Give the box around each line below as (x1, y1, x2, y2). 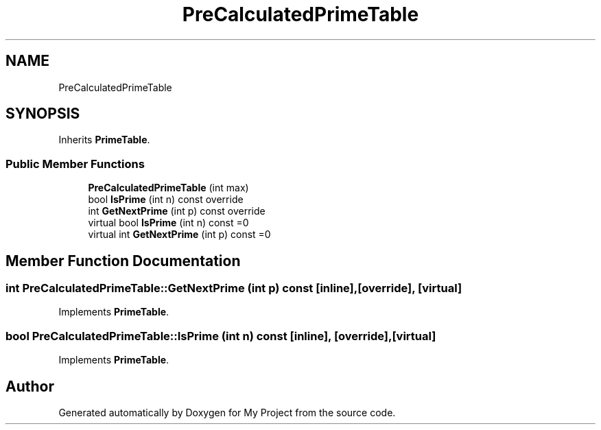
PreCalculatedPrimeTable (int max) (88, 182, 249, 194)
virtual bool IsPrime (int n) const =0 (88, 217, 249, 229)
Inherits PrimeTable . (58, 134, 150, 146)
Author (5, 377, 54, 395)
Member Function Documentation (5, 252, 241, 270)
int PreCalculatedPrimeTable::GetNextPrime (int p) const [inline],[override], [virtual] (5, 281, 462, 296)
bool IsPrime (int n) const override (88, 193, 244, 206)
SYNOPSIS (5, 105, 80, 123)
